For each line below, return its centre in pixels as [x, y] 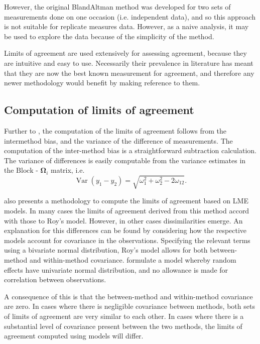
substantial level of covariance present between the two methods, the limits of [123, 326]
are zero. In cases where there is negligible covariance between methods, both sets [129, 306]
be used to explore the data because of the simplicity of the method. [109, 36]
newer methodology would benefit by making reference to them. [102, 83]
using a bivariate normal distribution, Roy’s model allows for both [106, 250]
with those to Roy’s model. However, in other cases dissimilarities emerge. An [123, 220]
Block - [27, 171]
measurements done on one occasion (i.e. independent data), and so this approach [130, 16]
